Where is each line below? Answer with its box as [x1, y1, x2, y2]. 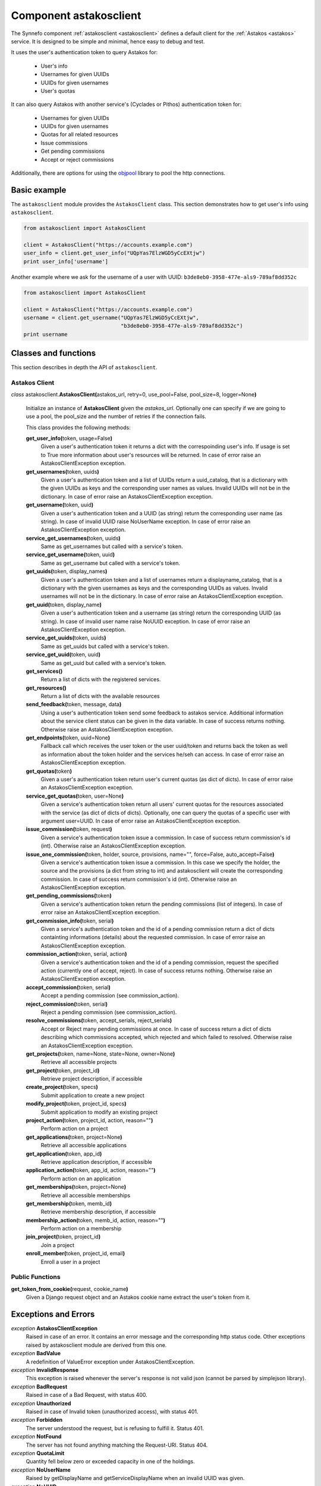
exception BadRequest [11, 1383, 68, 1390]
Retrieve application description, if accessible [40, 1158, 153, 1165]
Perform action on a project [40, 1125, 108, 1132]
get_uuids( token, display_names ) [26, 568, 108, 575]
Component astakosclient [11, 9, 141, 22]
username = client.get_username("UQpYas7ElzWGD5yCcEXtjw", [23, 314, 199, 321]
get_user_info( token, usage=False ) [26, 435, 113, 442]
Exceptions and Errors [11, 1309, 95, 1319]
